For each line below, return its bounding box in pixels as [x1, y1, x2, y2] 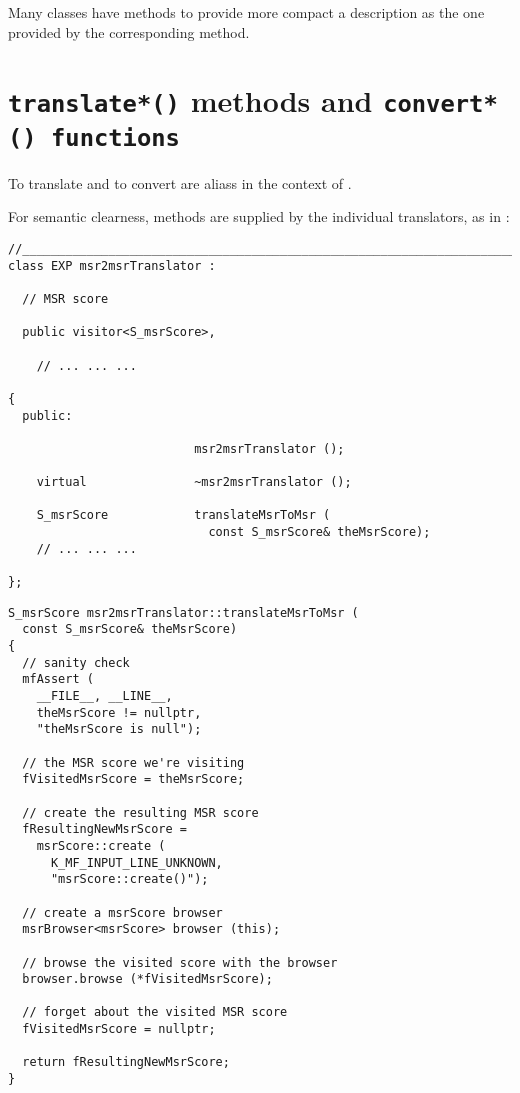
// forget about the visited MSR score [22, 1005, 288, 1020]
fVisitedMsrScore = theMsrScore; [22, 772, 245, 787]
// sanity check [22, 655, 130, 670]
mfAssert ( [22, 672, 94, 687]
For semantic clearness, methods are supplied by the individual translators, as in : [8, 206, 510, 227]
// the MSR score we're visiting [22, 755, 245, 770]
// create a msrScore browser [22, 905, 223, 920]
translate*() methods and [8, 80, 373, 121]
